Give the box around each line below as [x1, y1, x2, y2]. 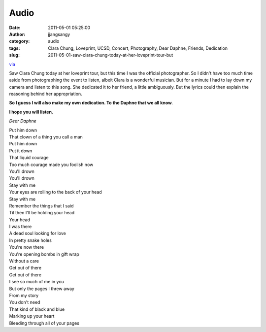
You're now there [9, 244, 44, 250]
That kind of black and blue [9, 306, 65, 312]
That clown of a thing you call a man [9, 134, 83, 140]
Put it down [9, 148, 33, 154]
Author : [9, 31, 26, 37]
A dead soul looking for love [9, 231, 66, 236]
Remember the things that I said [9, 202, 74, 209]
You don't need [9, 299, 40, 305]
